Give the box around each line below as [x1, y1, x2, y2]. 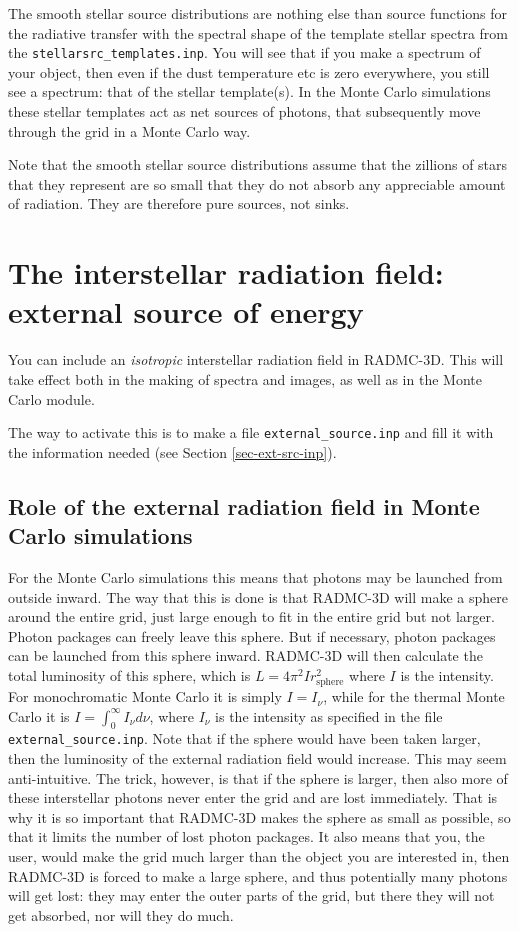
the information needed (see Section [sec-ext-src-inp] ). [8, 441, 337, 462]
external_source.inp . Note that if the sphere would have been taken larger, [8, 728, 481, 749]
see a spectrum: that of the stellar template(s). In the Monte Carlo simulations [8, 81, 491, 102]
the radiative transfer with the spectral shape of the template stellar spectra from [8, 22, 508, 43]
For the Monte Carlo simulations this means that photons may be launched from [8, 566, 503, 587]
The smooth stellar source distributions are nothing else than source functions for [8, 3, 508, 23]
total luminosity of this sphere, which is [8, 664, 251, 685]
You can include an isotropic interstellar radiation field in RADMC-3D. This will [8, 349, 504, 370]
